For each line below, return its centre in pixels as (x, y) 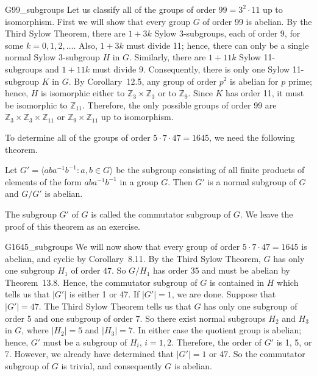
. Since (200, 93)
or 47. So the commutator (257, 354)
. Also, (85, 45)
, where (35, 330)
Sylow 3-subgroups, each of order (216, 33)
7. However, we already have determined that (89, 354)
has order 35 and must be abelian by (222, 270)
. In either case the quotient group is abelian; (217, 330)
